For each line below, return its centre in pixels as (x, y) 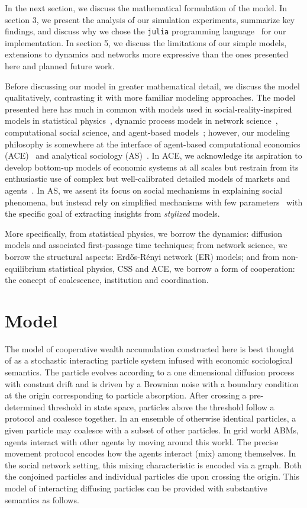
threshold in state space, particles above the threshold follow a (161, 406)
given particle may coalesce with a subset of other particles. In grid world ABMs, (152, 430)
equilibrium (25, 268)
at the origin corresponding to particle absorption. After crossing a (126, 395)
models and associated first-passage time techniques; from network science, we (146, 245)
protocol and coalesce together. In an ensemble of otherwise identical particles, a (151, 418)
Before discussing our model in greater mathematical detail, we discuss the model (152, 86)
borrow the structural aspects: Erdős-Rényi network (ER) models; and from (142, 256)
